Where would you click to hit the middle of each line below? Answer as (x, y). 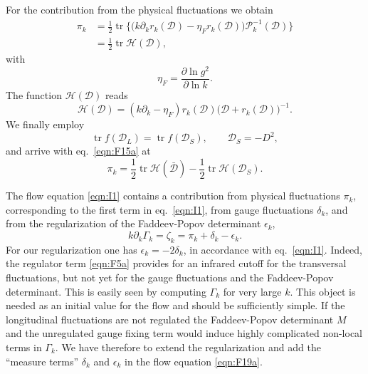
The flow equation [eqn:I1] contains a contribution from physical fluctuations (173, 196)
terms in (24, 347)
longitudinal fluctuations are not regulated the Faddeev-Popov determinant (170, 319)
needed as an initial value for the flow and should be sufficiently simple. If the (175, 305)
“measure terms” (42, 361)
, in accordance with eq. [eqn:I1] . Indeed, (273, 249)
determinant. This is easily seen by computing (106, 291)
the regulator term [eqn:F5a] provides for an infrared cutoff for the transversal (176, 263)
